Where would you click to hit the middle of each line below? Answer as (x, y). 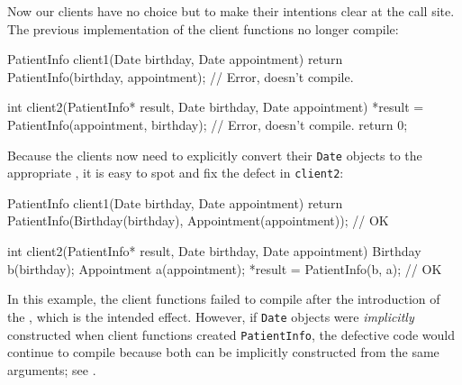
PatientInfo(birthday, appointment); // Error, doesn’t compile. (181, 76)
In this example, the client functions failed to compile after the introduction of (224, 299)
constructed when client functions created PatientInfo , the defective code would (231, 334)
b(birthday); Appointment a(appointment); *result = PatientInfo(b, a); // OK (225, 268)
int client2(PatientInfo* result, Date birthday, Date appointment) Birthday (214, 251)
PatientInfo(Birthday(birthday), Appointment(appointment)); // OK (198, 220)
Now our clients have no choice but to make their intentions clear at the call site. (231, 11)
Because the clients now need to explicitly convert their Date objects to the (215, 155)
